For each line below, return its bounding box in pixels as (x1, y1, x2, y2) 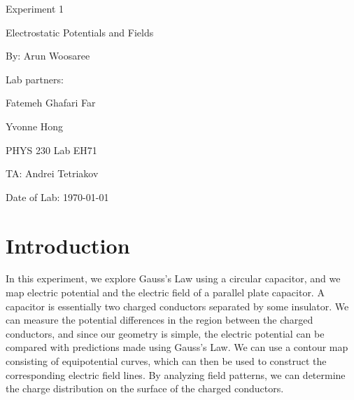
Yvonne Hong (6, 118, 64, 133)
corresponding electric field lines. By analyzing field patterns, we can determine (6, 367, 346, 382)
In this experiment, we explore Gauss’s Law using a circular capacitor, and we (6, 271, 341, 286)
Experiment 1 (6, 1, 64, 15)
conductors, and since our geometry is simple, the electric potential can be (6, 326, 325, 340)
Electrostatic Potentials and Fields (6, 25, 154, 39)
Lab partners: (6, 71, 64, 86)
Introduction (6, 230, 130, 259)
